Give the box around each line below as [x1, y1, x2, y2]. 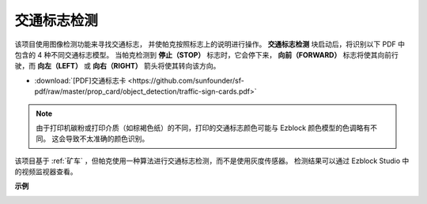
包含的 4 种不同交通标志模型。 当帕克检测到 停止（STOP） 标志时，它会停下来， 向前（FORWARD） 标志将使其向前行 [14, 50, 399, 59]
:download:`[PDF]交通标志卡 [34, 76, 127, 85]
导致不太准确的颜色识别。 [65, 134, 149, 143]
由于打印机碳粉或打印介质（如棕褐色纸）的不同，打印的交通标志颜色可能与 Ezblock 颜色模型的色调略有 [36, 123, 371, 132]
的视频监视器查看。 [14, 167, 77, 176]
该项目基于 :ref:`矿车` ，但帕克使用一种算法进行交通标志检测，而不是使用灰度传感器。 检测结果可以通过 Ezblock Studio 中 [14, 156, 410, 165]
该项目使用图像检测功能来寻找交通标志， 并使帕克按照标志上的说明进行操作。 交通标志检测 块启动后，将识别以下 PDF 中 [14, 39, 405, 49]
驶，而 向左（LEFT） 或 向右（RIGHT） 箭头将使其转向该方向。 [14, 61, 221, 71]
